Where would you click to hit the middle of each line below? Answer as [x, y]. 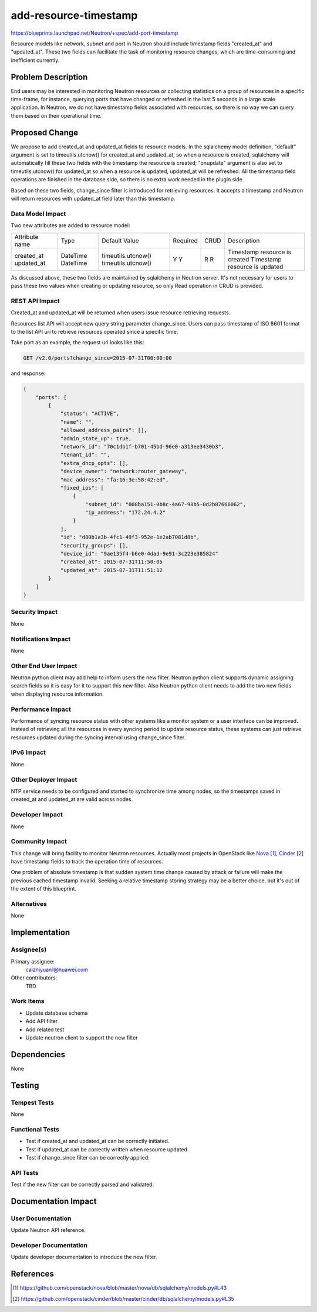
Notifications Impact [41, 639]
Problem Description [49, 77]
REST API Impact [35, 301]
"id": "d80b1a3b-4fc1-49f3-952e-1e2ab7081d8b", [130, 537]
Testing [25, 1085]
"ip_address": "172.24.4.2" [126, 513]
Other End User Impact [44, 666]
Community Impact [39, 842]
